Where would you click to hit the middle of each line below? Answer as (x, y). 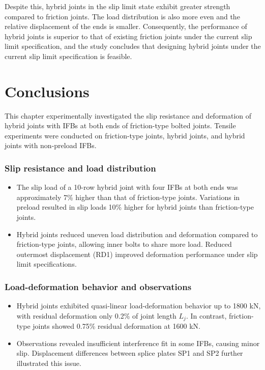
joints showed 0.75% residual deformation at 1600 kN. (116, 326)
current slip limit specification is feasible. (68, 56)
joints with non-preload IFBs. (51, 145)
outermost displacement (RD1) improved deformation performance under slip (137, 254)
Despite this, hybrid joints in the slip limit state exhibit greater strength (117, 6)
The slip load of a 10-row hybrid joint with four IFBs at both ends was (127, 187)
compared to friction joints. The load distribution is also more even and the (122, 16)
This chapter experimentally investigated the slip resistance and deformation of (128, 115)
